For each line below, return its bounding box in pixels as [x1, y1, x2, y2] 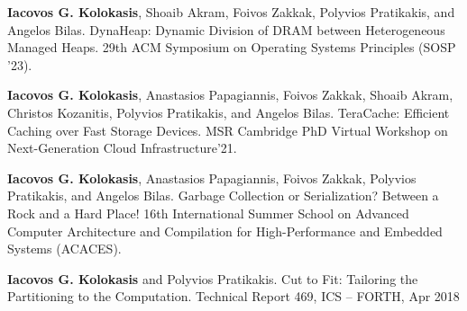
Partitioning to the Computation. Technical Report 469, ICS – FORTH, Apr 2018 [7, 287, 460, 306]
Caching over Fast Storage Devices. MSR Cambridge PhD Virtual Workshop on [7, 120, 448, 139]
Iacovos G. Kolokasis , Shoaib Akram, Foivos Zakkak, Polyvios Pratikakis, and [7, 3, 455, 21]
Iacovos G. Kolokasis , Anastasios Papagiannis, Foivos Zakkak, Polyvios [7, 168, 417, 187]
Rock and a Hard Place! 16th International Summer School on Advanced [7, 203, 409, 222]
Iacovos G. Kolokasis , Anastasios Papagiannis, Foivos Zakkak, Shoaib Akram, [7, 85, 453, 104]
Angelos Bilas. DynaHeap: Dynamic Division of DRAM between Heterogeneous [7, 20, 445, 39]
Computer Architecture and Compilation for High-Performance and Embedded [7, 221, 443, 240]
